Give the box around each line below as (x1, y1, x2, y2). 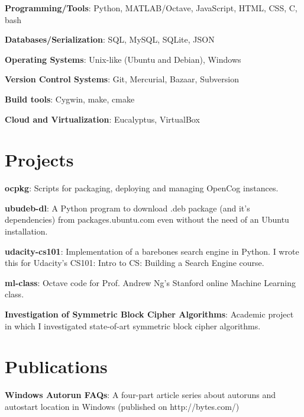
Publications (5, 354, 108, 378)
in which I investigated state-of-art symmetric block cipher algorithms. (5, 319, 261, 332)
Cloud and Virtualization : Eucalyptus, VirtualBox (5, 113, 200, 125)
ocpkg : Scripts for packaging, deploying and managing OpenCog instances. (5, 182, 279, 194)
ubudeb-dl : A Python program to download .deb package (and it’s (5, 201, 250, 214)
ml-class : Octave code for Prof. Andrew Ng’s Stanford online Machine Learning (5, 276, 296, 288)
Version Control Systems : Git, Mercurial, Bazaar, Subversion (5, 73, 240, 85)
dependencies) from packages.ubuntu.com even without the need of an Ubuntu (5, 213, 289, 226)
